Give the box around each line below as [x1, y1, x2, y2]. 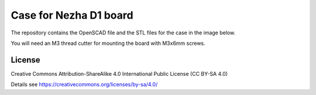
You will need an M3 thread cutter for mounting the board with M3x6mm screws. [11, 40, 206, 47]
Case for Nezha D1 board [11, 9, 134, 22]
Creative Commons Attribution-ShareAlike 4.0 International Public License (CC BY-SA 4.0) [11, 70, 228, 77]
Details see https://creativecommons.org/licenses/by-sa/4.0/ [11, 81, 158, 88]
